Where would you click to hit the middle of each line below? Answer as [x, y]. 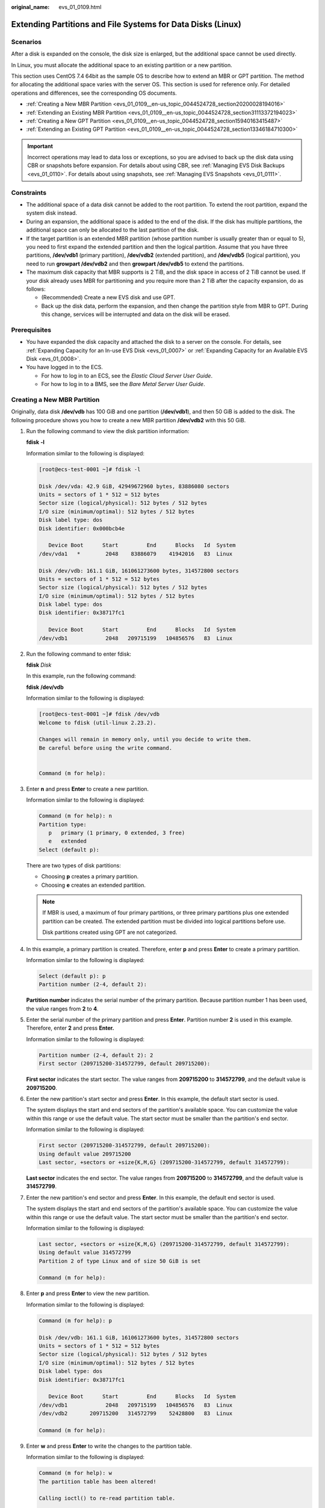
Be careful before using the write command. [106, 748]
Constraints [29, 192]
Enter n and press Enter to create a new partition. [88, 789]
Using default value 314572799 [85, 1253]
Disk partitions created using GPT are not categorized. [110, 933]
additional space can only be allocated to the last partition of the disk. [113, 230]
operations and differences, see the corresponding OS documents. [94, 93]
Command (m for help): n [76, 816]
